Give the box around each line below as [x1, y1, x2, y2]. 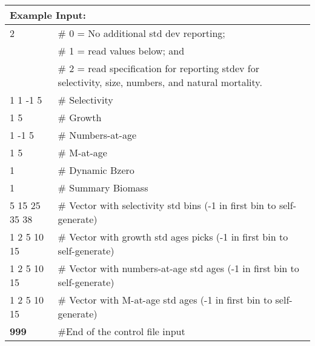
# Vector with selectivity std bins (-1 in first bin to [58, 198, 276, 212]
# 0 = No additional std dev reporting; [58, 26, 225, 40]
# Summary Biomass [58, 181, 148, 195]
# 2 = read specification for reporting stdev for [58, 61, 259, 75]
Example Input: [10, 8, 86, 22]
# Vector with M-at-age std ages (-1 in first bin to [58, 293, 273, 307]
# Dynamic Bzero [58, 163, 134, 177]
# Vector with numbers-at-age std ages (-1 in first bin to [58, 261, 299, 275]
